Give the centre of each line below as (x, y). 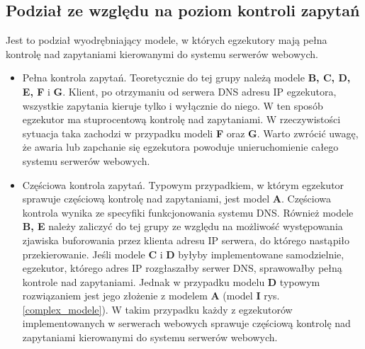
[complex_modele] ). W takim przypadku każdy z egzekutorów (157, 309)
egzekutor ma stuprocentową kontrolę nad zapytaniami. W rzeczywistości (181, 119)
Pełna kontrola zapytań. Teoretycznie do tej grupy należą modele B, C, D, (186, 78)
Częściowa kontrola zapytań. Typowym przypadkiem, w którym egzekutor (183, 184)
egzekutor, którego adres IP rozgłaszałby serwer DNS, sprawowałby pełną (182, 268)
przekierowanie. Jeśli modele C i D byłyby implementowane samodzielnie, (183, 254)
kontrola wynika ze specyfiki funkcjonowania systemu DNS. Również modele (188, 212)
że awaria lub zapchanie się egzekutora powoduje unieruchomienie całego (180, 147)
